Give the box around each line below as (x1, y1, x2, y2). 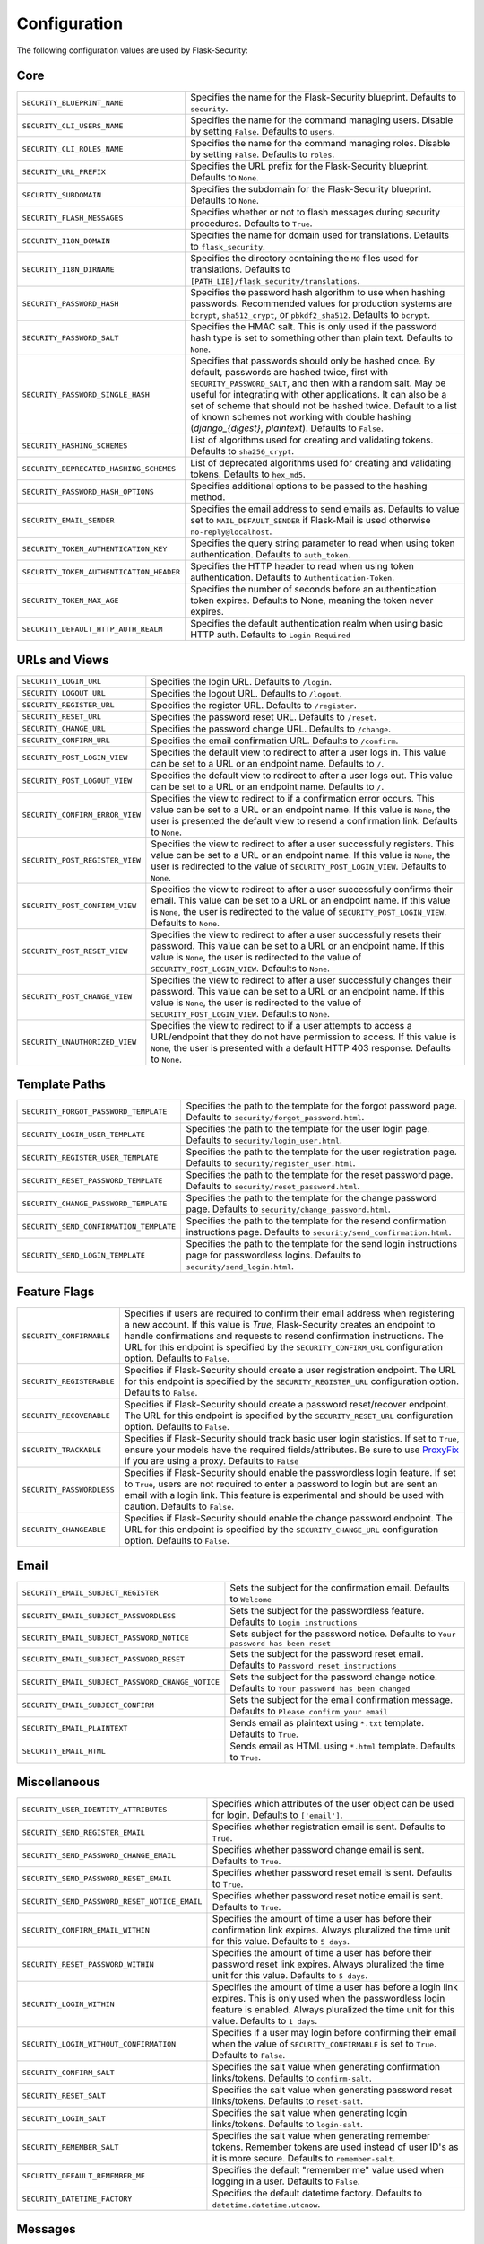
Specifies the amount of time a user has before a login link (212, 1981, 459, 1994)
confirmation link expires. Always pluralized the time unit (212, 1924, 451, 1936)
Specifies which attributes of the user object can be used (212, 1798, 454, 1810)
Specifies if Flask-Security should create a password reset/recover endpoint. (124, 1398, 450, 1410)
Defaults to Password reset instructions (229, 1659, 398, 1671)
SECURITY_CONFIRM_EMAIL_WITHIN (22, 1925, 150, 1934)
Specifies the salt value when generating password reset (212, 2083, 453, 2096)
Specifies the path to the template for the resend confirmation (186, 1214, 447, 1227)
